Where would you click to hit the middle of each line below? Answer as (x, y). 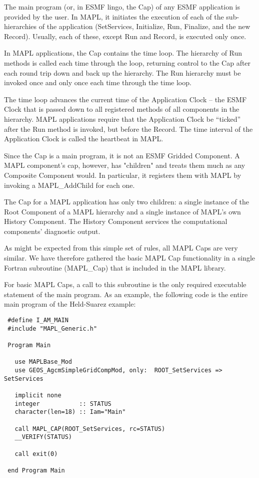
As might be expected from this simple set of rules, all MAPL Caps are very (121, 248)
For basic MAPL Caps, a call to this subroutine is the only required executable (125, 284)
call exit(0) (36, 454)
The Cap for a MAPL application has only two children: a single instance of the (126, 202)
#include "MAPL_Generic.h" (52, 328)
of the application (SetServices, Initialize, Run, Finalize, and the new (144, 26)
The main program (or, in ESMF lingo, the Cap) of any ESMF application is (122, 7)
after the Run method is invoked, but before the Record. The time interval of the (128, 129)
